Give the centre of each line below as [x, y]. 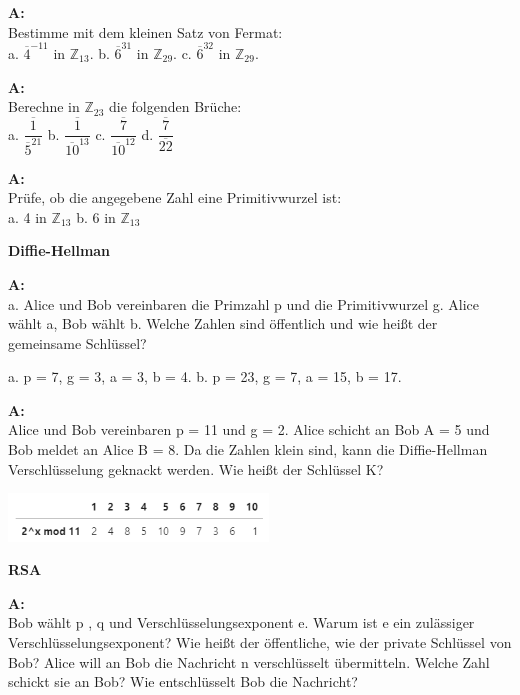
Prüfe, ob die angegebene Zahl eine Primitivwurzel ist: [175, 197]
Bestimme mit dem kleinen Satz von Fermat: [145, 31]
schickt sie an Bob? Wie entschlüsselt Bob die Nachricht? [183, 681]
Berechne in [44, 106]
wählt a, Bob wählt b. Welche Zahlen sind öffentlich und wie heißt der [223, 323]
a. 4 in [27, 216]
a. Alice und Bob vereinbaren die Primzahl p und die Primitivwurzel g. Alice [243, 303]
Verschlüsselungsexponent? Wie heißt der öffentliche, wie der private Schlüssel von [260, 641]
